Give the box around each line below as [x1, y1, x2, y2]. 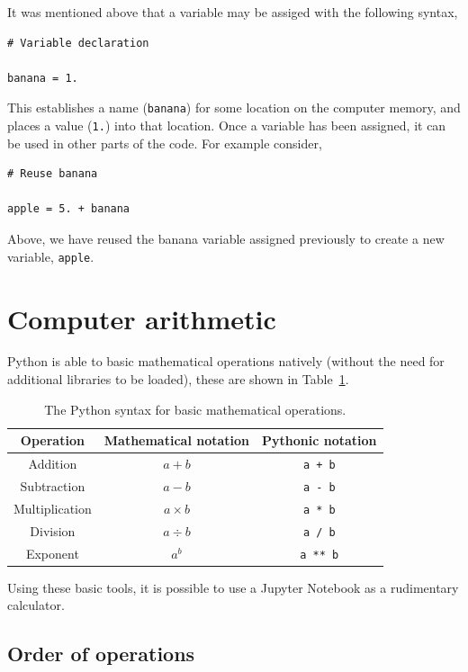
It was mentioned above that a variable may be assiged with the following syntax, [7, 3, 458, 21]
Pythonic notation [262, 431, 377, 450]
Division [30, 521, 76, 540]
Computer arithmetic [7, 300, 276, 336]
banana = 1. [7, 71, 78, 85]
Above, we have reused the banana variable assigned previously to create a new [7, 229, 445, 248]
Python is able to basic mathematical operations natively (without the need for [7, 352, 445, 371]
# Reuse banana [7, 167, 98, 181]
